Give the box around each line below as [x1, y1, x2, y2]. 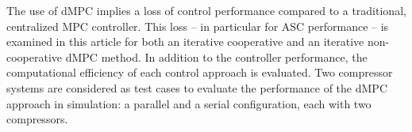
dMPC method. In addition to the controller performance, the [65, 48, 368, 65]
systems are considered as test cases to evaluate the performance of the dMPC [6, 79, 387, 96]
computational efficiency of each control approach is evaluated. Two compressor [6, 64, 393, 81]
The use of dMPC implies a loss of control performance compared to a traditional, [6, 2, 406, 18]
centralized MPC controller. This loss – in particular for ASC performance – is [6, 17, 389, 34]
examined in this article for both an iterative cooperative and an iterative [6, 33, 364, 50]
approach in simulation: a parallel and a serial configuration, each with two [6, 95, 372, 111]
